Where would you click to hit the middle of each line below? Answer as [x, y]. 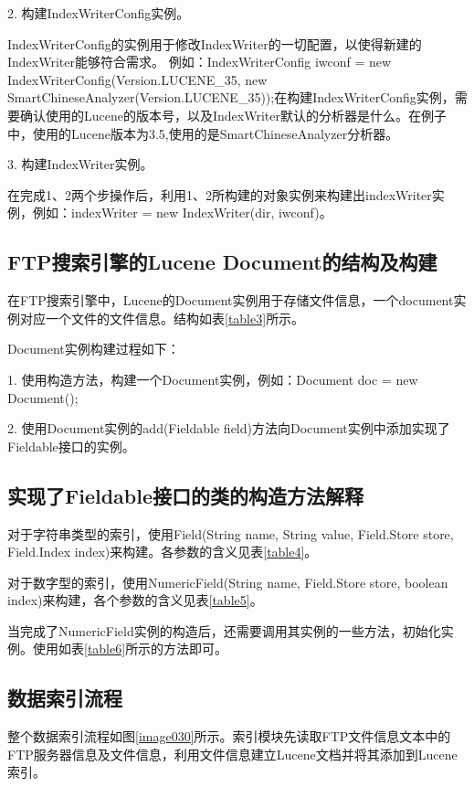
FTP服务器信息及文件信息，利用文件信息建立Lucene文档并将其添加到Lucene [232, 754]
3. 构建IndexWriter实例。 [80, 164]
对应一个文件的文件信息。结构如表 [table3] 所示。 [162, 318]
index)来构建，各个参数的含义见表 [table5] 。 [135, 600]
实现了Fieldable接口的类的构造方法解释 [186, 495]
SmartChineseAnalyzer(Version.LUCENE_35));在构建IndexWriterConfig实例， [231, 97]
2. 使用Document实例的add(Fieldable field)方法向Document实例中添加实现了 [229, 428]
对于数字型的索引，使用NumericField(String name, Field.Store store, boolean [228, 582]
